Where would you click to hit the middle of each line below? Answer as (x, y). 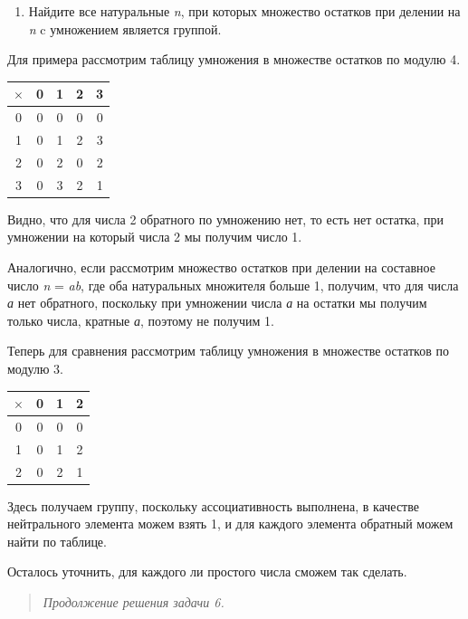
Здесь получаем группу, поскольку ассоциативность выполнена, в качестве (213, 505)
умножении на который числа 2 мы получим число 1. (155, 237)
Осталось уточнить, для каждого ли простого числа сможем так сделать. (207, 571)
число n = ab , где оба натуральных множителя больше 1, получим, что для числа (233, 285)
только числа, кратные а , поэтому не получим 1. (141, 320)
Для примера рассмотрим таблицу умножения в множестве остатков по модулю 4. (234, 59)
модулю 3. (35, 368)
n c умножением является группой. (125, 29)
